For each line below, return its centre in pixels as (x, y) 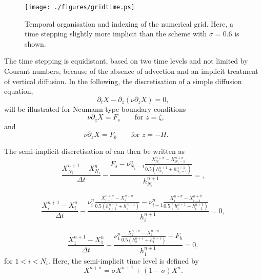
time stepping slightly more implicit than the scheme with (116, 34)
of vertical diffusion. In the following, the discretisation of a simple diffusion (123, 81)
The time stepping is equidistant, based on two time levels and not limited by (126, 61)
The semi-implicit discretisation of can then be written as (94, 151)
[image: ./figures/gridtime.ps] (80, 7)
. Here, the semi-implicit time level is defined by (124, 260)
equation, (19, 91)
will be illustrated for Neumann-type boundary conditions (95, 108)
